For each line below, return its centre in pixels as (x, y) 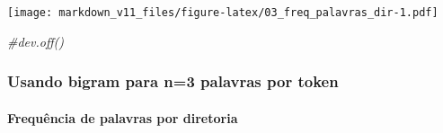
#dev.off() (35, 41)
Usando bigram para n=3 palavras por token (173, 81)
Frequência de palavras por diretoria (123, 117)
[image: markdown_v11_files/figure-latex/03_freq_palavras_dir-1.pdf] (223, 13)
